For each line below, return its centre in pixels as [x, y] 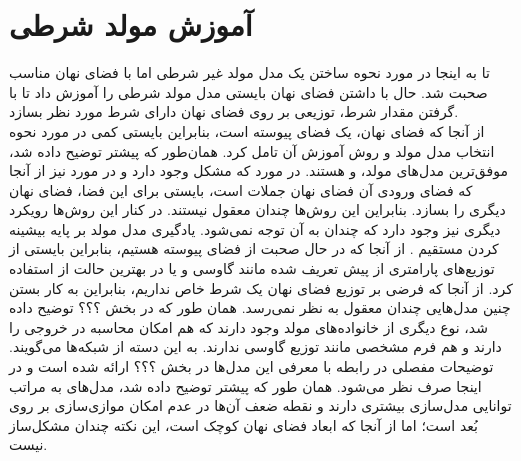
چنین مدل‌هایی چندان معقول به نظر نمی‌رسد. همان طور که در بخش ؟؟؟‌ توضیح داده [260, 307]
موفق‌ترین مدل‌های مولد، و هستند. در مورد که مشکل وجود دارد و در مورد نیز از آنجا [258, 170]
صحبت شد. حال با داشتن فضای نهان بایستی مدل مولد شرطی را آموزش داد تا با [248, 91]
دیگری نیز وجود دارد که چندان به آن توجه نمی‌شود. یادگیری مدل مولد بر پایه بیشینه [255, 228]
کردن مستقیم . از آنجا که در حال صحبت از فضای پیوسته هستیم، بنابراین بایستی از [254, 248]
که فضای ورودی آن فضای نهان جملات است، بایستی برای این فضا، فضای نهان [241, 189]
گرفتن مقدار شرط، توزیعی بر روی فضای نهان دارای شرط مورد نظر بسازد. [234, 111]
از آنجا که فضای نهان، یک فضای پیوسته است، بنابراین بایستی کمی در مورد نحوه [247, 130]
